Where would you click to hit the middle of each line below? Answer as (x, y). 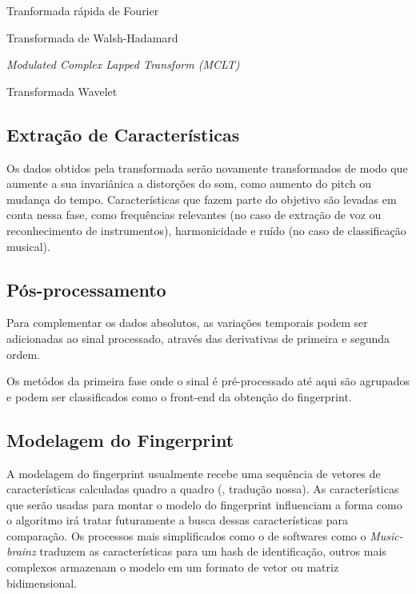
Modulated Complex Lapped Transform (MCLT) (123, 64)
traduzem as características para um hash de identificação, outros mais (213, 551)
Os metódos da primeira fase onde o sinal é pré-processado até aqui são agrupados (208, 381)
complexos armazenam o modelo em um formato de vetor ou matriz (173, 567)
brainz (21, 551)
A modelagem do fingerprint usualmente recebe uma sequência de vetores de (194, 473)
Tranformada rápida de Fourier (83, 10)
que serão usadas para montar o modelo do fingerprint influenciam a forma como (204, 504)
